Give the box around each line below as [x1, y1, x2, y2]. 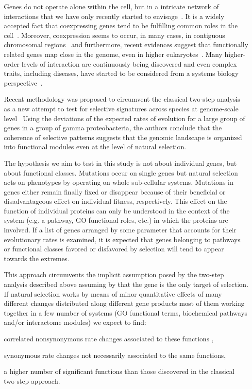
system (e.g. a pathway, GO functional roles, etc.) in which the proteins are [4, 215, 228, 225]
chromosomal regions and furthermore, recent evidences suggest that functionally [4, 39, 249, 50]
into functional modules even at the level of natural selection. [4, 141, 186, 152]
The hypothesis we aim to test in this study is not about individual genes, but [4, 158, 237, 168]
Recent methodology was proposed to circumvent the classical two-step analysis [4, 94, 240, 104]
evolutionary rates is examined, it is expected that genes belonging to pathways [4, 234, 240, 244]
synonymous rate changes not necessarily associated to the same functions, [4, 350, 226, 360]
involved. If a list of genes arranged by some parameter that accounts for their [4, 225, 236, 235]
